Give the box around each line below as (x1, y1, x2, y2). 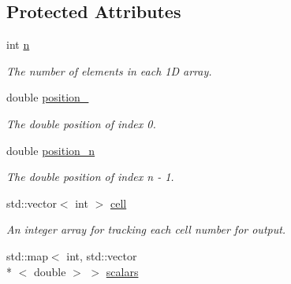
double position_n (6, 142, 95, 158)
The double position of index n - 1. (6, 168, 174, 185)
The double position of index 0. (6, 115, 156, 131)
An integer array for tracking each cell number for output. (6, 221, 286, 238)
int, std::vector (66, 247, 137, 264)
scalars (106, 263, 139, 279)
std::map (6, 247, 48, 264)
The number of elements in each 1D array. (6, 62, 212, 79)
